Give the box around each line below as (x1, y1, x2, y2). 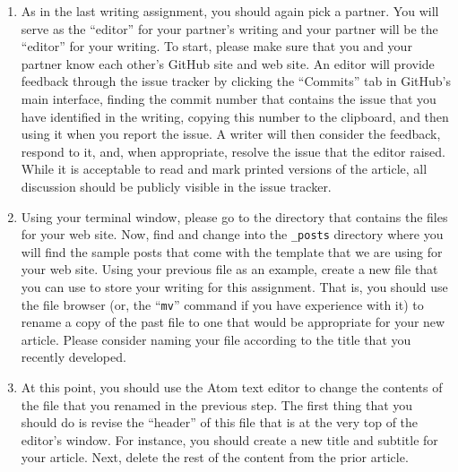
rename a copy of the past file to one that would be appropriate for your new (21, 313, 445, 331)
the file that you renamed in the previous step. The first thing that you (21, 395, 413, 414)
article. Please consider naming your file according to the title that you (21, 330, 411, 348)
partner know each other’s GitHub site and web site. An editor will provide (21, 54, 435, 73)
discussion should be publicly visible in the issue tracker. (21, 176, 332, 195)
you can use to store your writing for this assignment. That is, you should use (21, 277, 448, 296)
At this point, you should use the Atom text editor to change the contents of (21, 378, 443, 396)
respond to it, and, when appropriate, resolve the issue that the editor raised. (21, 142, 445, 160)
